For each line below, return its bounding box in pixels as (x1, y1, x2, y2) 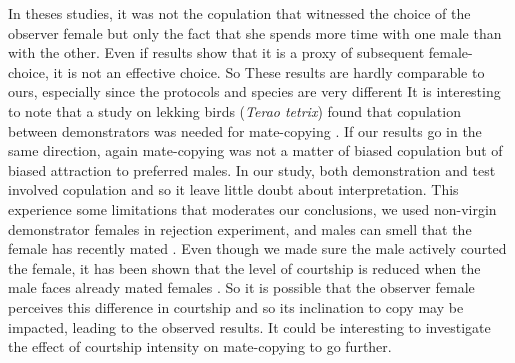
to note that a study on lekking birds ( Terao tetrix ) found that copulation (8, 100, 461, 121)
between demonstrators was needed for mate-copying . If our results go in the (8, 120, 482, 141)
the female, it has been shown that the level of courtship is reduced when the (8, 257, 481, 278)
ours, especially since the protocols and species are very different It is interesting (8, 81, 501, 102)
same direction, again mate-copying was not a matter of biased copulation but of (8, 140, 503, 161)
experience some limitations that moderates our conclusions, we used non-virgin (8, 198, 497, 219)
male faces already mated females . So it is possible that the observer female (8, 277, 475, 298)
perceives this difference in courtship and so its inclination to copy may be (8, 296, 464, 317)
